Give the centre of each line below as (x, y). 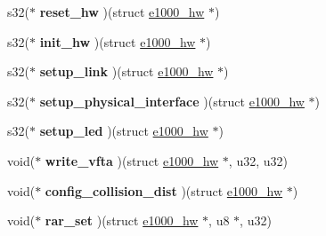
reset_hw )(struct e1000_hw (122, 12)
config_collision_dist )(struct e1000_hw (164, 190)
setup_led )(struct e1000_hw (124, 131)
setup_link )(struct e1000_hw (126, 71)
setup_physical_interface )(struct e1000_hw (172, 101)
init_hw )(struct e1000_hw (118, 41)
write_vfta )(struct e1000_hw (132, 160)
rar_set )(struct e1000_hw (122, 220)
